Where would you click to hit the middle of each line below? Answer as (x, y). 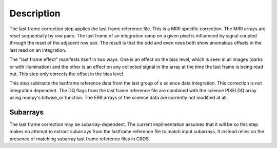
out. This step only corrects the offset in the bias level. (67, 74)
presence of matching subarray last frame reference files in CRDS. (80, 139)
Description (35, 13)
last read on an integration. (38, 50)
